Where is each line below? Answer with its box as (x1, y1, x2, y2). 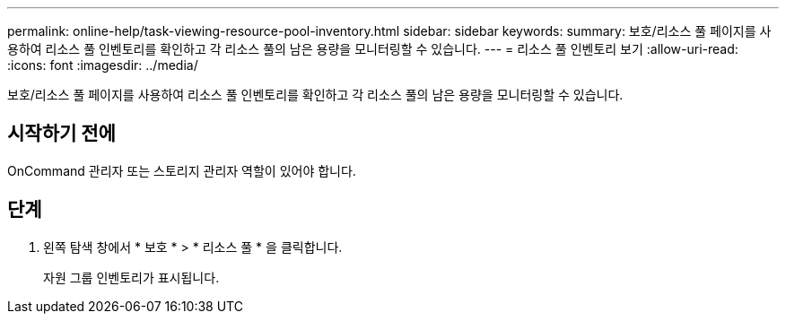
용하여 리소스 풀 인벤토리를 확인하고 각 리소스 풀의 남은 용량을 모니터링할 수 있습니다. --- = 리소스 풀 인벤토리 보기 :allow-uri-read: (7, 41, 738, 56)
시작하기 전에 (7, 122, 116, 145)
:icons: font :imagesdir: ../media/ (7, 57, 198, 73)
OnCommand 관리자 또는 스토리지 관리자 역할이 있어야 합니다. (7, 162, 356, 178)
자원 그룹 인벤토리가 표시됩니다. (43, 269, 220, 285)
